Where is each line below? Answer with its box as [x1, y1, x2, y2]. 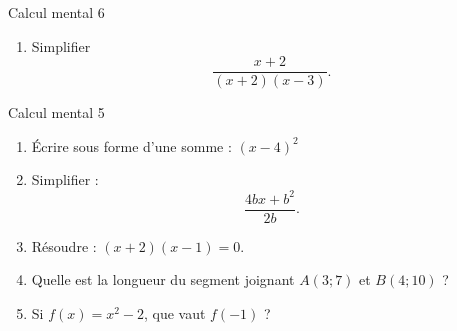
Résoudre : [31, 235, 97, 256]
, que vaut [143, 302, 206, 323]
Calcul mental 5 [8, 102, 105, 123]
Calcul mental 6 [8, 2, 105, 22]
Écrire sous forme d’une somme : [31, 135, 232, 156]
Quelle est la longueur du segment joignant [31, 269, 295, 290]
